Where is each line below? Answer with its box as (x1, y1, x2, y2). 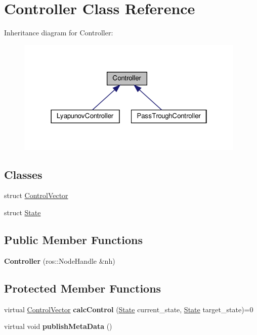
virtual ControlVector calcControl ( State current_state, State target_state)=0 (4, 304, 253, 314)
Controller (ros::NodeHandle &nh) (4, 255, 115, 266)
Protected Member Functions (4, 280, 161, 296)
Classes (4, 166, 42, 182)
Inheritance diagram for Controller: (4, 27, 113, 38)
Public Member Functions (4, 232, 143, 248)
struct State (4, 207, 41, 218)
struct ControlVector (4, 190, 68, 201)
